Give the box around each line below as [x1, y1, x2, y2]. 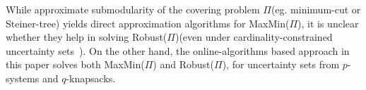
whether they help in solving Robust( [6, 30, 167, 44]
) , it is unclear [297, 15, 359, 30]
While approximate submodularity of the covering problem [6, 2, 260, 16]
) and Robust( [153, 57, 214, 72]
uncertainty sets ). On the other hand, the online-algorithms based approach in [6, 43, 350, 58]
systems [6, 70, 40, 85]
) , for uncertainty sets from [222, 57, 340, 72]
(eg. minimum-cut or [271, 2, 361, 16]
